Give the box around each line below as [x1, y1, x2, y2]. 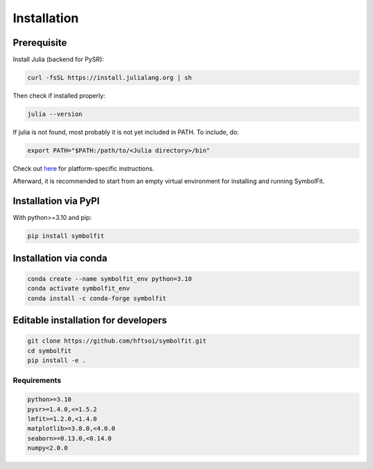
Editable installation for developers [12, 314, 168, 326]
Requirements [12, 375, 62, 385]
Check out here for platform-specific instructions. [12, 164, 155, 173]
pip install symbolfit [27, 232, 105, 240]
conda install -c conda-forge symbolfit [27, 294, 166, 302]
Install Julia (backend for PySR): [12, 56, 104, 64]
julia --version [27, 110, 83, 118]
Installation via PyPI [12, 195, 100, 207]
